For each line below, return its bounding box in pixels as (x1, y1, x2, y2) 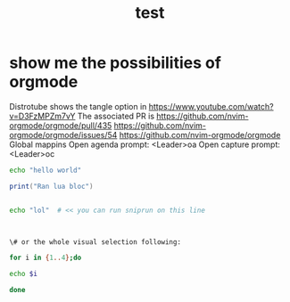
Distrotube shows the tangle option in (9, 101, 147, 111)
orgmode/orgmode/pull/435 (9, 119, 112, 131)
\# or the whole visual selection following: (9, 237, 181, 247)
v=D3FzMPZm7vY (9, 110, 76, 121)
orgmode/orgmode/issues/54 (9, 129, 118, 140)
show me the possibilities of (9, 53, 221, 73)
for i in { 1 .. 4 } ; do (9, 253, 82, 263)
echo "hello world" (9, 166, 82, 175)
